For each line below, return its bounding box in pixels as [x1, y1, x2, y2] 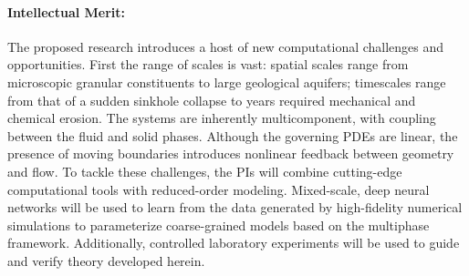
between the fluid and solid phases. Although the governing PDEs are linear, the [7, 126, 458, 145]
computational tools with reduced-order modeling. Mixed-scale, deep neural [7, 179, 430, 199]
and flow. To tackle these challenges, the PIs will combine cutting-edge [7, 161, 402, 180]
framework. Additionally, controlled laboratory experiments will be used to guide [7, 233, 460, 252]
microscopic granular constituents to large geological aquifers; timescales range [7, 72, 446, 91]
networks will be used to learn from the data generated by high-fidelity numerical [7, 198, 463, 217]
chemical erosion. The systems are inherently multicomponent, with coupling [7, 108, 436, 128]
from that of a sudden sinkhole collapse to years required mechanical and [7, 90, 416, 109]
